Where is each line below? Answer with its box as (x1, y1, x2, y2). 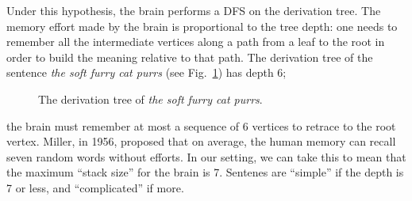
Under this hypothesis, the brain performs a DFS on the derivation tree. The (6, 2, 381, 18)
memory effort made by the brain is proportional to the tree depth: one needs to (6, 17, 398, 34)
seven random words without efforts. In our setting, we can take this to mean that (6, 148, 406, 165)
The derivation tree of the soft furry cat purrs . (38, 90, 263, 107)
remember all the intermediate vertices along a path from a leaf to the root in (6, 33, 385, 50)
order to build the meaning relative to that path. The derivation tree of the (6, 48, 373, 65)
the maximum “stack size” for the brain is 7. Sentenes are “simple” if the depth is (6, 164, 404, 180)
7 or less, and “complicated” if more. (6, 179, 184, 195)
